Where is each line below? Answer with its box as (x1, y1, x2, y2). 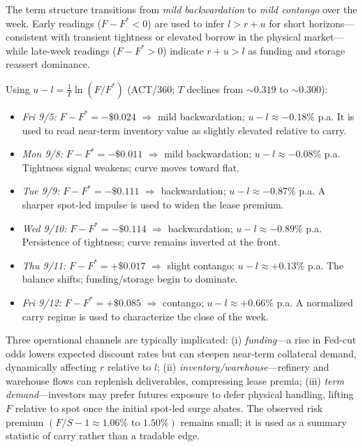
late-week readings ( (31, 43, 117, 57)
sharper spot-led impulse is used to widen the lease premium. (22, 197, 284, 211)
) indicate (163, 43, 204, 57)
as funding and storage (248, 43, 346, 57)
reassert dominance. (6, 57, 90, 71)
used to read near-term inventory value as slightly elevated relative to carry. (22, 122, 347, 137)
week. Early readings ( (6, 15, 101, 30)
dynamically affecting (6, 360, 97, 374)
